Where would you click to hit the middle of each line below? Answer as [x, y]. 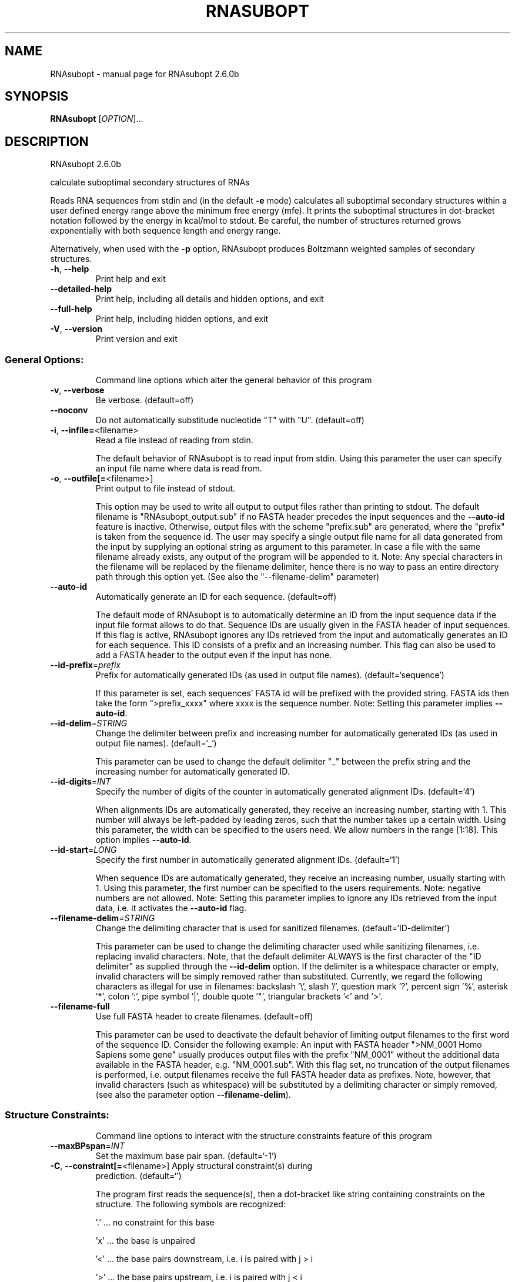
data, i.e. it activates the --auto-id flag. [171, 908]
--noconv [69, 410]
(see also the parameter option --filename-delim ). [193, 1095]
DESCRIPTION [47, 141]
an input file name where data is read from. [179, 469]
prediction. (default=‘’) [138, 1175]
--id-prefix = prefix [86, 665]
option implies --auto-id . [143, 840]
